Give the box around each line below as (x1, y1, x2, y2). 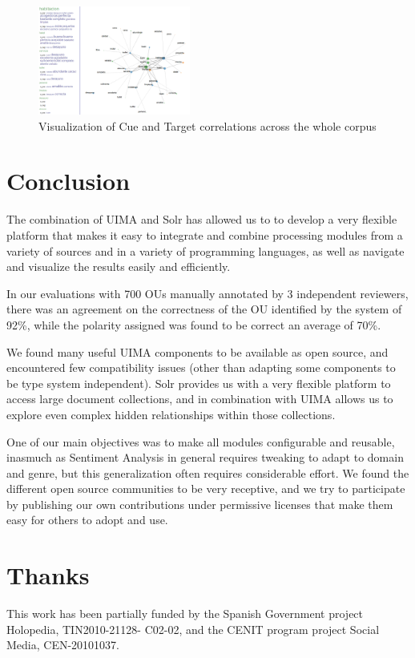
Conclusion (6, 164, 131, 197)
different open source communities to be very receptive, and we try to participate (6, 480, 405, 497)
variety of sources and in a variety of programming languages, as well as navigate (6, 242, 405, 259)
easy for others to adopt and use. (6, 511, 168, 528)
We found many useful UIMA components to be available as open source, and (6, 343, 389, 360)
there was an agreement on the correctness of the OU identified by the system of (6, 301, 402, 317)
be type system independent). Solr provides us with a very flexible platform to (6, 374, 391, 391)
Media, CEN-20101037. (6, 636, 119, 653)
